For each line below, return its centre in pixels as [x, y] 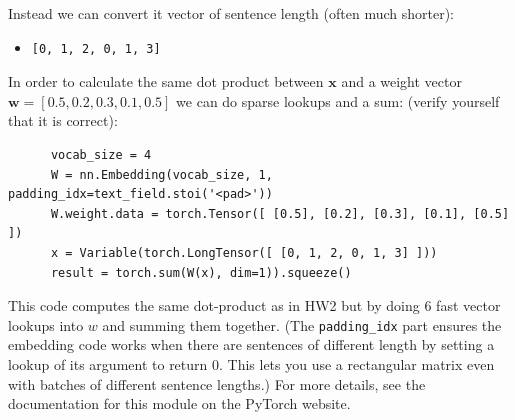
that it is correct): [63, 120]
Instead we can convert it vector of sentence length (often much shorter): [231, 13]
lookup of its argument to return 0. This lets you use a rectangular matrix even [251, 363]
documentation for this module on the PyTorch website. [179, 403]
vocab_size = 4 [101, 154]
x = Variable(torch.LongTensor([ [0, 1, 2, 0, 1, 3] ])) [244, 252]
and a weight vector [401, 81]
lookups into [46, 324]
